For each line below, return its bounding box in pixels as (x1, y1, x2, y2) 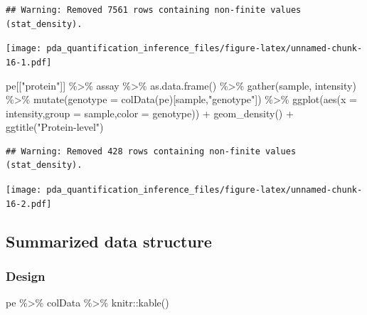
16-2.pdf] (6, 198, 52, 209)
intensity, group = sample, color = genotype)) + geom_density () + (6, 105, 294, 120)
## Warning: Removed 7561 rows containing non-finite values (6, 5, 302, 15)
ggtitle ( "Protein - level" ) (6, 119, 104, 134)
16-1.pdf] (6, 57, 52, 68)
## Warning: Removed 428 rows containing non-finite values (6, 146, 297, 156)
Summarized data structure (6, 230, 212, 252)
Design (6, 267, 46, 285)
